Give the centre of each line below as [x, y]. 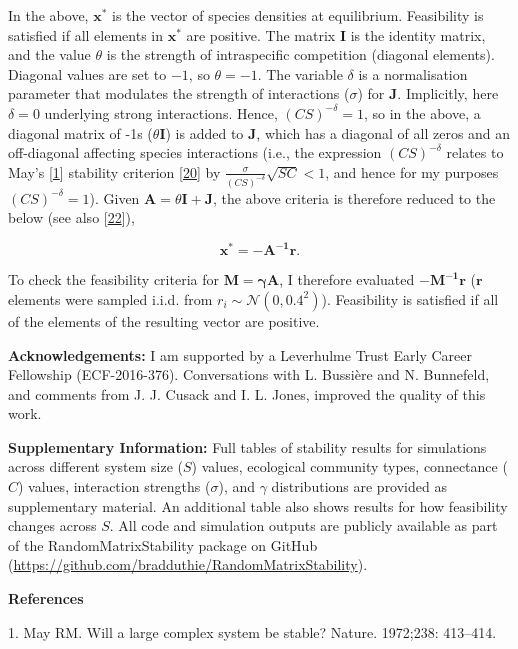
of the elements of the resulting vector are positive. [164, 320]
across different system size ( [96, 466]
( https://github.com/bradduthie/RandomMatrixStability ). [188, 564]
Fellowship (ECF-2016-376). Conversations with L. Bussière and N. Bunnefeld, [249, 374]
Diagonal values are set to [87, 73]
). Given [114, 197]
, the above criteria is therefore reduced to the [354, 197]
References [46, 598]
